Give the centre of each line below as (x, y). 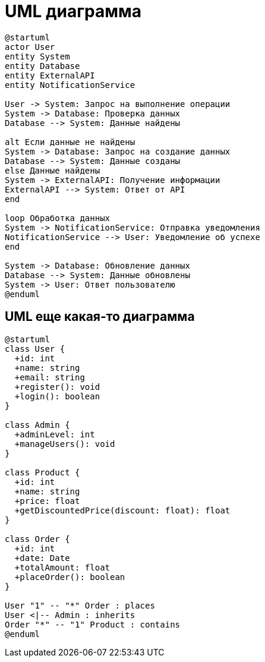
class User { (35, 349)
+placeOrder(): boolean (70, 577)
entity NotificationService (70, 85)
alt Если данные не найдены (70, 142)
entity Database (42, 66)
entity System (37, 56)
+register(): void (57, 387)
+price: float (47, 501)
